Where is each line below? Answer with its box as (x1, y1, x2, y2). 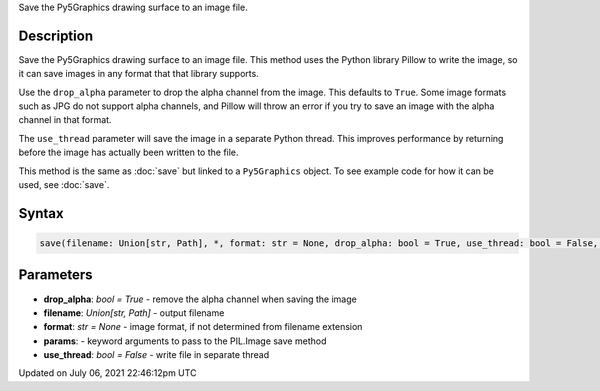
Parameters (18, 266, 93, 284)
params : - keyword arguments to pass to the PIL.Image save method (43, 335, 327, 347)
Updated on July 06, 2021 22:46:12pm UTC (18, 367, 197, 379)
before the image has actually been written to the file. (18, 146, 239, 159)
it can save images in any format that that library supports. (18, 68, 259, 80)
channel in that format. (18, 114, 112, 126)
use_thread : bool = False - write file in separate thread (43, 349, 270, 361)
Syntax (18, 205, 64, 222)
